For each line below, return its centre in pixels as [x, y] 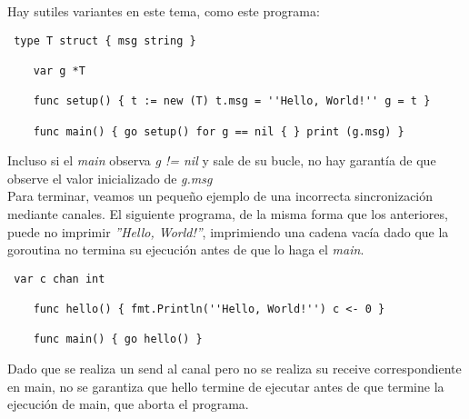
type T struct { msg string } [105, 40]
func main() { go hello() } [118, 339]
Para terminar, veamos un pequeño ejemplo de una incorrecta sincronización [220, 196]
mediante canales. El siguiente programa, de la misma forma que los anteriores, [228, 213]
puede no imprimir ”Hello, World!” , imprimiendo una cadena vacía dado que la [228, 231]
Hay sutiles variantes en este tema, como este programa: [164, 11]
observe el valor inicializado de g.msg [110, 178]
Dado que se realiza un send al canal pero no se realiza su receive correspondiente [234, 369]
